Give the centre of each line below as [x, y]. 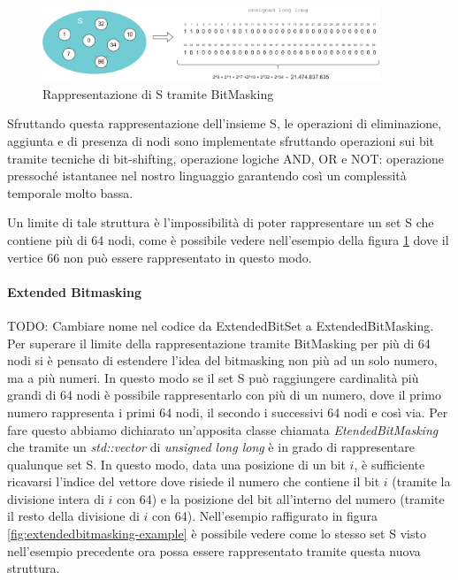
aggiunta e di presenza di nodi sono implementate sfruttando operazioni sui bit [221, 141]
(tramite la [421, 481]
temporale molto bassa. [70, 192]
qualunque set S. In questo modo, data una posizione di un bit [176, 464]
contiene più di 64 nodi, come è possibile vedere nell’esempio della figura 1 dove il [228, 239]
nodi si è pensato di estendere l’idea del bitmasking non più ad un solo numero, [222, 360]
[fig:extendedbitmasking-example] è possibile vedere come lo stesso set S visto [217, 534]
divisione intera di [56, 498]
